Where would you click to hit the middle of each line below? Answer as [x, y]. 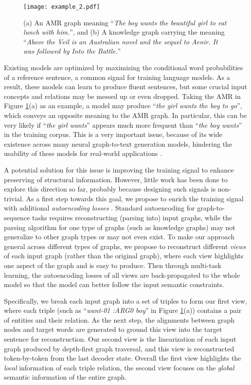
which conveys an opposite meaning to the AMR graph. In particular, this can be [125, 115]
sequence [17, 217]
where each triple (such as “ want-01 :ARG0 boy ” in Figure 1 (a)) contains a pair [123, 310]
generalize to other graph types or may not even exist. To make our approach [119, 237]
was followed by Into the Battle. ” [72, 51]
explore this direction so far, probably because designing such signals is [110, 189]
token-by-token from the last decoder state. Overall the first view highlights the [123, 358]
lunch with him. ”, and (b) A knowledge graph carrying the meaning [124, 32]
